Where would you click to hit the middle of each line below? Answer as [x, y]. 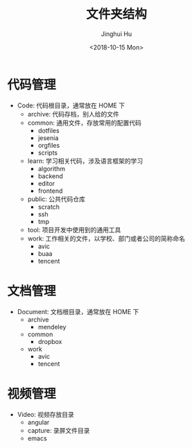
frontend [50, 191]
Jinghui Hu [116, 34]
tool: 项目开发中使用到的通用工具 [74, 230]
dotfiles [49, 130]
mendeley [52, 327]
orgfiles [49, 145]
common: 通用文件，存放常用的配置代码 [85, 123]
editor [46, 183]
